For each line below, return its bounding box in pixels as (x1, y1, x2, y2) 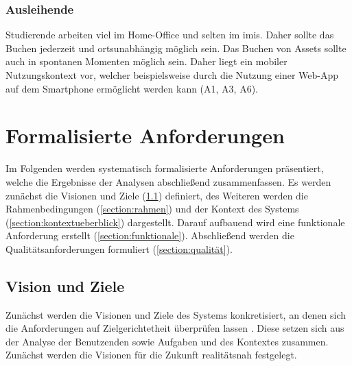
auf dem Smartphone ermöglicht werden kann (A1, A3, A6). (5, 81, 259, 95)
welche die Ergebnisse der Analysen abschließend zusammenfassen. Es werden (5, 174, 331, 188)
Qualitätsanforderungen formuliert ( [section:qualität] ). (5, 241, 233, 256)
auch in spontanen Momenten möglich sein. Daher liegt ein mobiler (5, 54, 288, 69)
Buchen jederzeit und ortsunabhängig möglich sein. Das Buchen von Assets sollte (5, 40, 347, 55)
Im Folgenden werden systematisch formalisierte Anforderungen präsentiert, (5, 161, 324, 175)
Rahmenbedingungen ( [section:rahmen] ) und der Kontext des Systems (5, 202, 299, 216)
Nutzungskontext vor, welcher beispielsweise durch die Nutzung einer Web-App (5, 68, 339, 82)
